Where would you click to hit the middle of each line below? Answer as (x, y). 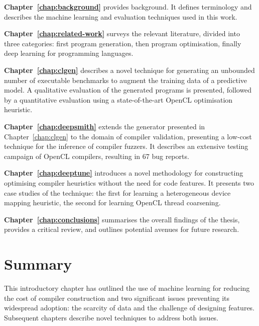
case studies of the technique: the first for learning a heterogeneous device (117, 192)
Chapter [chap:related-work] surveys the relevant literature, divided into (122, 33)
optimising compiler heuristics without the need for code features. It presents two (129, 182)
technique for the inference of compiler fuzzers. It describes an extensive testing (126, 146)
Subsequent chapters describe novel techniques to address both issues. (111, 317)
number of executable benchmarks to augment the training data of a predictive (126, 80)
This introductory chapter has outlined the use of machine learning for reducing (127, 288)
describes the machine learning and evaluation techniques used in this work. (121, 16)
